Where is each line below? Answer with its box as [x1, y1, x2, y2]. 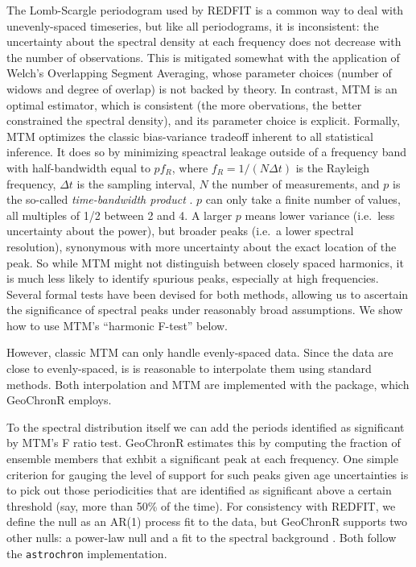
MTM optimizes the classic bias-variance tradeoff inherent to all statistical [6, 127, 373, 144]
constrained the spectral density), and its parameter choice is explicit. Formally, [6, 112, 400, 129]
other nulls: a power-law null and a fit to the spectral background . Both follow [6, 529, 397, 545]
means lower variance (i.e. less [245, 206, 395, 223]
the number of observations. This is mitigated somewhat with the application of [6, 48, 400, 65]
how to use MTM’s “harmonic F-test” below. [6, 317, 228, 333]
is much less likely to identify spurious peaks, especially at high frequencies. [6, 270, 379, 287]
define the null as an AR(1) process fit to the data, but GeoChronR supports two [6, 513, 407, 530]
